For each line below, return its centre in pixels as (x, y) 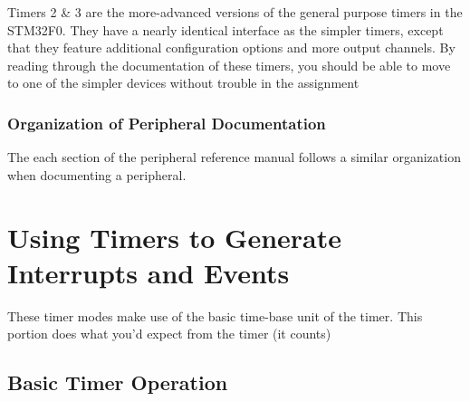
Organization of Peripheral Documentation (167, 123)
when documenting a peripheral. (97, 174)
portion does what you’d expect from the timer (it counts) (169, 334)
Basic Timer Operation (118, 382)
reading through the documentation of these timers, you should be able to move (229, 65)
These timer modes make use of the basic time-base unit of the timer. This (215, 315)
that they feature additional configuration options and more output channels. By (231, 48)
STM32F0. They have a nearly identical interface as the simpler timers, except (225, 29)
